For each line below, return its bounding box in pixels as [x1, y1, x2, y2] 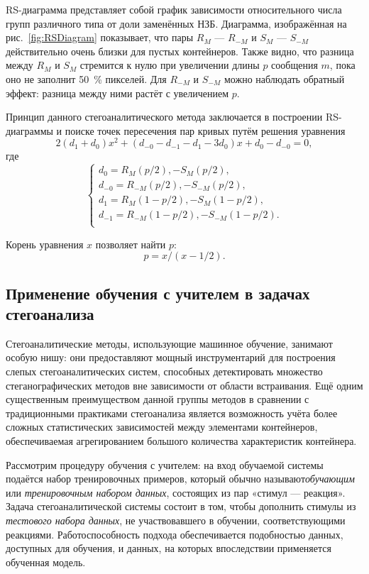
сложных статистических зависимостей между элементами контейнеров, [6, 419, 318, 434]
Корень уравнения [6, 236, 84, 251]
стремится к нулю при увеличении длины [79, 57, 260, 72]
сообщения [271, 57, 318, 72]
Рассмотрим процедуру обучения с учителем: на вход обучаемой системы [6, 457, 324, 472]
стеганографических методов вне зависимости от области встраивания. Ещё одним [6, 377, 363, 392]
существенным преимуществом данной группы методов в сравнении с [6, 392, 309, 407]
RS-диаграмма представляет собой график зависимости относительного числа [6, 2, 342, 16]
